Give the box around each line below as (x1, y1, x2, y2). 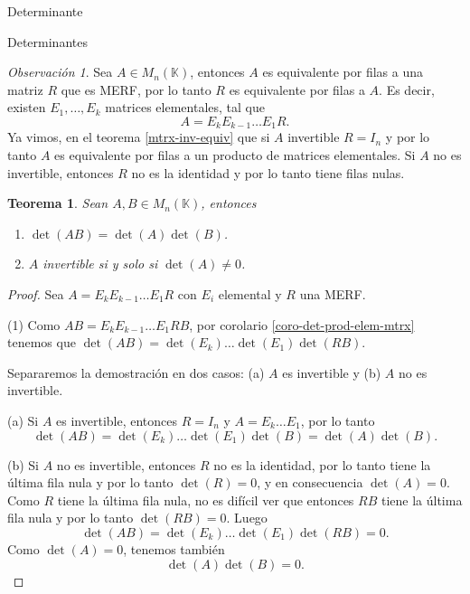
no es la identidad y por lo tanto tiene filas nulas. (131, 163, 405, 182)
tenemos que (7, 333, 76, 352)
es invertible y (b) (282, 363, 381, 382)
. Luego (226, 508, 268, 527)
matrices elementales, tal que (105, 98, 265, 117)
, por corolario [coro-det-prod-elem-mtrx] (189, 315, 415, 334)
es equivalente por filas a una (262, 62, 423, 81)
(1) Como (7, 315, 61, 334)
